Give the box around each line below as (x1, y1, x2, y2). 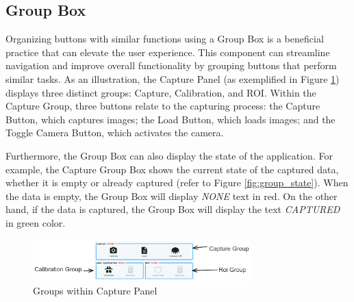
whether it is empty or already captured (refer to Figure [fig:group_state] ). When (5, 175, 349, 190)
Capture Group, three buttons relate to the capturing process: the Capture (5, 99, 320, 113)
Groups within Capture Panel (33, 284, 157, 298)
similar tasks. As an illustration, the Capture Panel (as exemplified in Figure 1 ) (5, 71, 340, 86)
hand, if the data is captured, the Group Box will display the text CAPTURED (5, 202, 340, 216)
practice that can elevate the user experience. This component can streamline (5, 45, 330, 59)
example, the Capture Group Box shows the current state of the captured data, (5, 162, 339, 176)
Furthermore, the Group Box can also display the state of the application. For (5, 148, 333, 162)
